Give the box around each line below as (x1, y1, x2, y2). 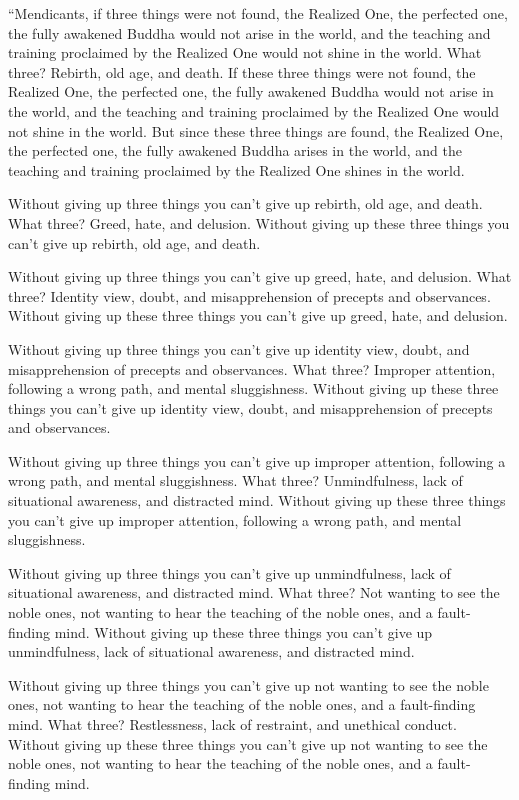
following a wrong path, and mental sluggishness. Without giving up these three (8, 378, 499, 399)
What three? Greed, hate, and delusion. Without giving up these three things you (8, 212, 510, 233)
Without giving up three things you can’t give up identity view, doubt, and (8, 338, 470, 359)
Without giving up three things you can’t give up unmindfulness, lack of (8, 562, 451, 583)
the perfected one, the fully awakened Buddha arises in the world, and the (8, 140, 462, 161)
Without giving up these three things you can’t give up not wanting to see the (8, 733, 488, 754)
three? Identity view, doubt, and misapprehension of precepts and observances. (8, 285, 491, 306)
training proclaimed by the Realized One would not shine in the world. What (8, 42, 482, 63)
